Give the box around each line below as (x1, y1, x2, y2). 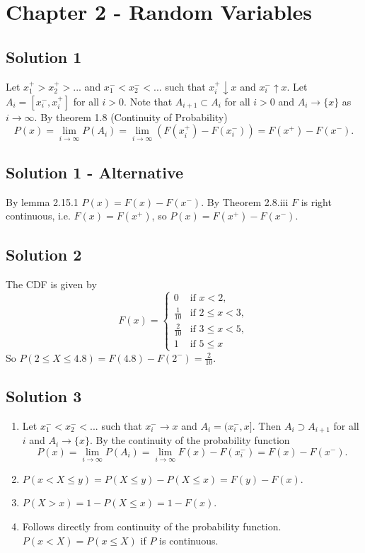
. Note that (124, 93, 173, 108)
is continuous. (159, 532, 219, 547)
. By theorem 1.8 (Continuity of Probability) (34, 109, 228, 124)
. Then (252, 418, 282, 433)
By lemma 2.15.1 (6, 194, 79, 209)
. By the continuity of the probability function (89, 433, 290, 447)
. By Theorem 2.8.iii (201, 194, 289, 209)
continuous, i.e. (6, 208, 71, 223)
